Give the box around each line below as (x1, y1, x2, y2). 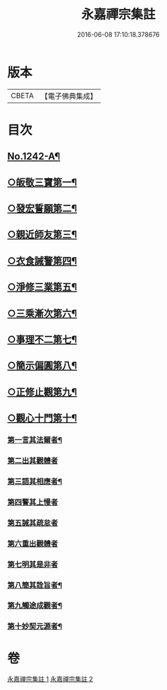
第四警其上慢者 (7, 497, 58, 507)
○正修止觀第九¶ (7, 386, 78, 398)
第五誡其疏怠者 (7, 518, 58, 528)
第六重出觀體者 (7, 538, 58, 548)
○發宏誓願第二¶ (7, 203, 78, 215)
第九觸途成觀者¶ (7, 601, 63, 611)
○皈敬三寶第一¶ (7, 176, 78, 188)
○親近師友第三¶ (7, 229, 78, 241)
